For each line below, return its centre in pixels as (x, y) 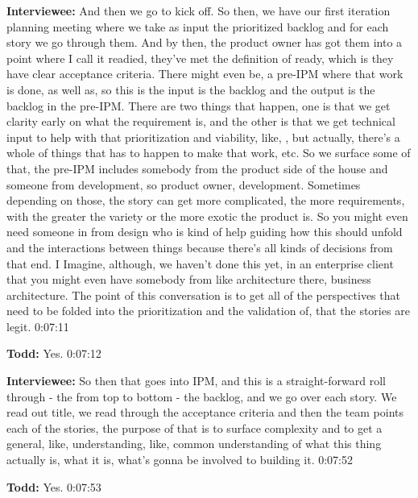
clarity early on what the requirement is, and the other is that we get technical (201, 121)
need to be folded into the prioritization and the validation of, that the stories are (208, 311)
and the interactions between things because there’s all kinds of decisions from (200, 247)
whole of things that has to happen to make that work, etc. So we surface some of (209, 153)
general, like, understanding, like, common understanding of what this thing (194, 444)
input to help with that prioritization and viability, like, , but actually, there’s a (203, 137)
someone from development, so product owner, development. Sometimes (184, 184)
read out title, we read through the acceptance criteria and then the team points (205, 412)
